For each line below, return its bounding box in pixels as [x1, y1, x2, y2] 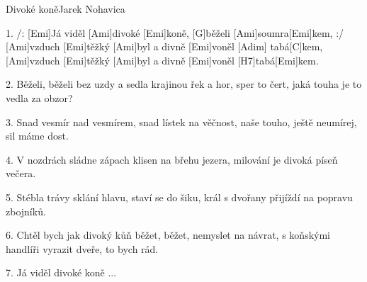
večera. [6, 166, 36, 181]
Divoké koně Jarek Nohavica [6, 1, 125, 16]
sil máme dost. [6, 128, 69, 143]
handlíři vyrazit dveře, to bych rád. [6, 241, 159, 256]
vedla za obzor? [6, 90, 73, 105]
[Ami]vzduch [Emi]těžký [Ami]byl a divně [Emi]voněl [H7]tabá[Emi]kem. [6, 52, 319, 67]
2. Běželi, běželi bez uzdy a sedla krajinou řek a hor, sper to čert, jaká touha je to [6, 77, 362, 91]
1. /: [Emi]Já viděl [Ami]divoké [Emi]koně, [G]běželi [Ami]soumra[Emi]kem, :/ [6, 25, 344, 40]
